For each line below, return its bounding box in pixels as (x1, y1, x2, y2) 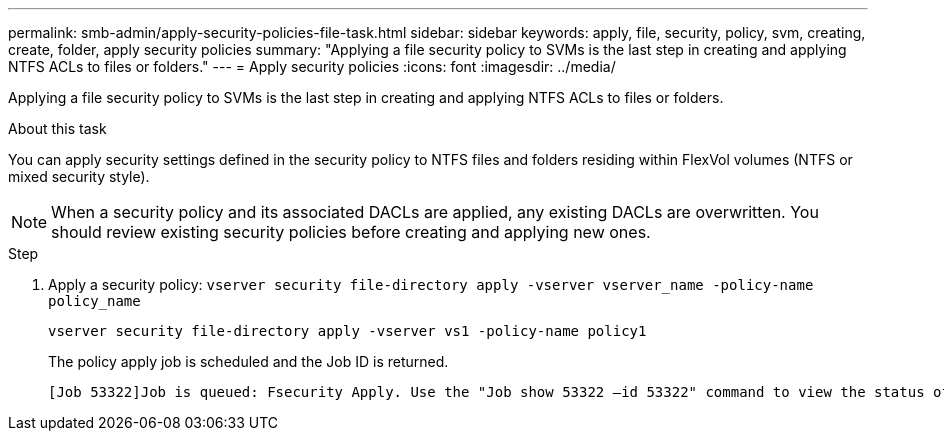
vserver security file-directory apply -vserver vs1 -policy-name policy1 (48, 323, 647, 339)
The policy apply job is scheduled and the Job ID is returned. (48, 353, 449, 370)
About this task (8, 120, 107, 137)
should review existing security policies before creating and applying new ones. (51, 222, 651, 242)
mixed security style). (8, 168, 150, 185)
